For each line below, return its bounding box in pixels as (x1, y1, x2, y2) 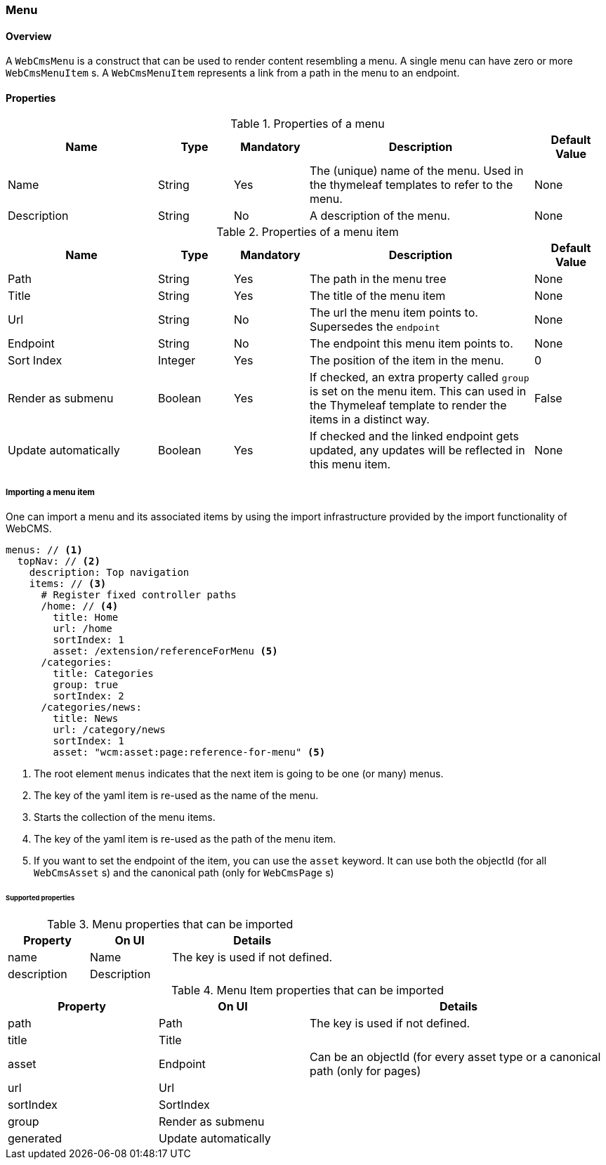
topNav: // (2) (17, 555, 100, 567)
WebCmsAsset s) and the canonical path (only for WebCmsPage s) (34, 867, 334, 879)
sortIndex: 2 (53, 690, 124, 702)
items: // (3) (29, 578, 107, 590)
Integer (158, 353, 196, 368)
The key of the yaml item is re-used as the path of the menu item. (34, 833, 336, 845)
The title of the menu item (310, 289, 446, 303)
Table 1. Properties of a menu (230, 117, 385, 131)
